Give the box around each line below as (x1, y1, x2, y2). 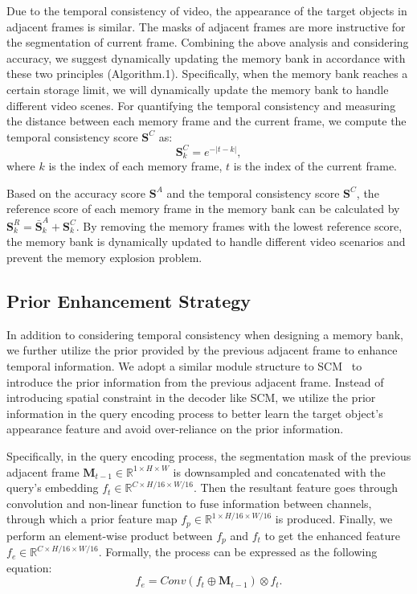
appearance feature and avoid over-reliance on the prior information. (6, 420, 344, 437)
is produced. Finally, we (275, 510, 393, 527)
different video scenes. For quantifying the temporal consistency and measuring (6, 96, 396, 113)
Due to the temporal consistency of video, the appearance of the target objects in (6, 2, 407, 18)
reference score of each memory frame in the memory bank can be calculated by (6, 200, 400, 217)
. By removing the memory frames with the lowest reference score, (76, 217, 403, 234)
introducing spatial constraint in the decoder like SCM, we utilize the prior (6, 389, 376, 406)
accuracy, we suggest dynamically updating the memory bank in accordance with (6, 49, 406, 66)
